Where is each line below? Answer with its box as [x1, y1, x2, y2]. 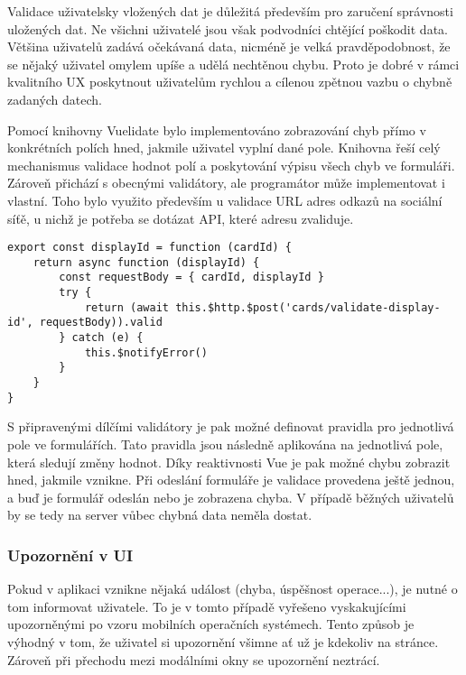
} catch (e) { [59, 331, 144, 345]
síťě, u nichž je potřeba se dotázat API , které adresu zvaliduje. [7, 208, 354, 227]
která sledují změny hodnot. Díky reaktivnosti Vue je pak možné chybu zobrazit [7, 452, 451, 471]
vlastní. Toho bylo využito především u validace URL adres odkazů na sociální [7, 190, 443, 209]
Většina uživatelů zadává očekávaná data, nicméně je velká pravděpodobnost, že [7, 37, 451, 56]
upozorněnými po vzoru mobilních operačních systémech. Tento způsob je [7, 615, 415, 633]
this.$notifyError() [84, 346, 208, 359]
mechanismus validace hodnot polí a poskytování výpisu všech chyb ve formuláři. [7, 155, 455, 174]
